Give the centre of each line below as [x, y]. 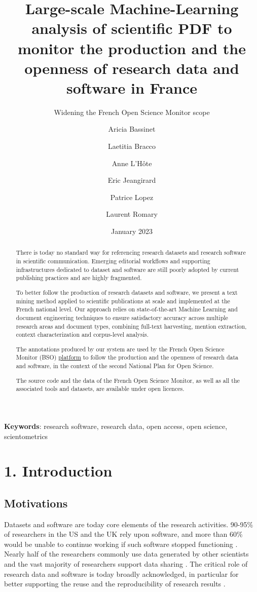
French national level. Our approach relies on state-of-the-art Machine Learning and [127, 309]
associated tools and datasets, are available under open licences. [100, 389]
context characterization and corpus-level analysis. [82, 334]
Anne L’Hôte [132, 163]
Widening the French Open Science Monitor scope [132, 112]
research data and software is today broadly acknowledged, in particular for [121, 574]
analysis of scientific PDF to [132, 28]
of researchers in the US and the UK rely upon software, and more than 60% [123, 534]
